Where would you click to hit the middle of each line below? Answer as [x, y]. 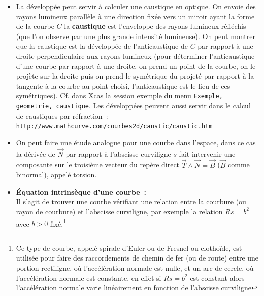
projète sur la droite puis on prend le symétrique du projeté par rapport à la [135, 76]
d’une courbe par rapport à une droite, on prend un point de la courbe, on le [136, 66]
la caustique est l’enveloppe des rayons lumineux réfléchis [155, 26]
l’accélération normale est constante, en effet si [89, 277]
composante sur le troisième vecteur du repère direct [98, 164]
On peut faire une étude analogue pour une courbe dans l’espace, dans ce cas [136, 142]
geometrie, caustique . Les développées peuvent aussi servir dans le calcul [133, 105]
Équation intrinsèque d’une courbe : [81, 191]
